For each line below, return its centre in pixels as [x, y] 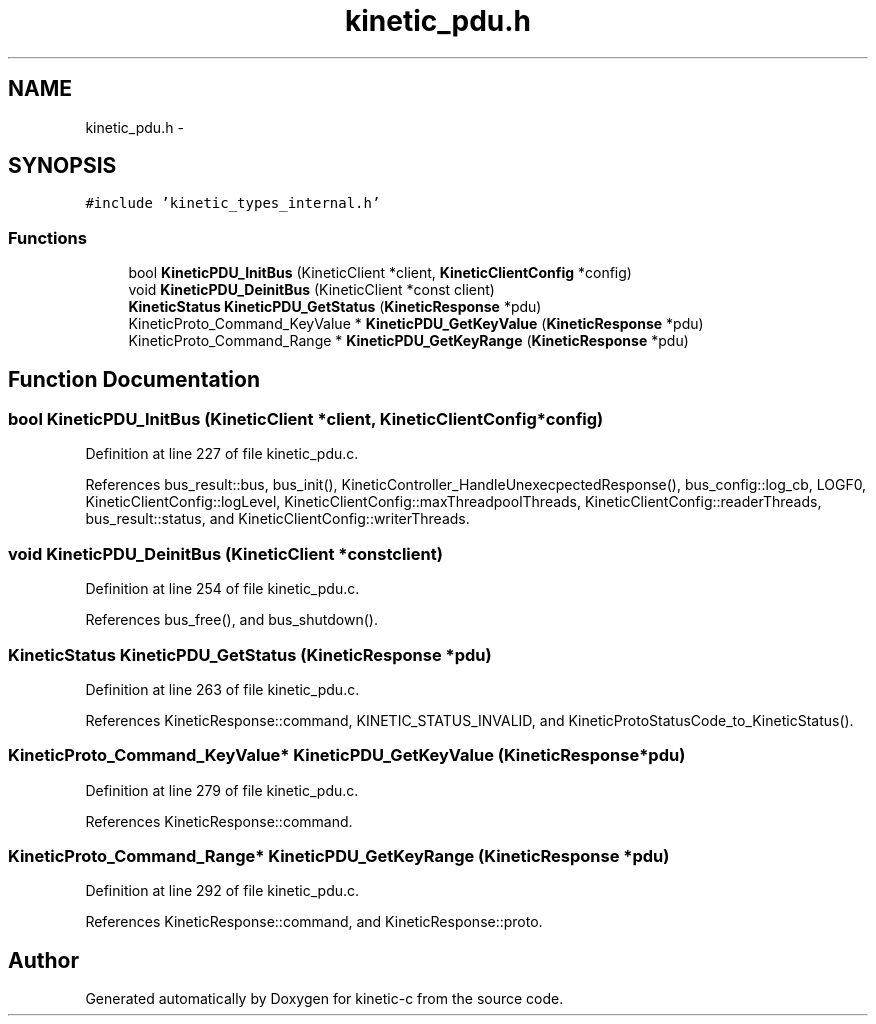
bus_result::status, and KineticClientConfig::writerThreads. [277, 519]
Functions [47, 237]
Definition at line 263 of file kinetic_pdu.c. [222, 689]
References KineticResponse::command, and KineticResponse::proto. [314, 922]
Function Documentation [134, 379]
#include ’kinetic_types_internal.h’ [233, 203]
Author [43, 960]
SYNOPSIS [62, 166]
